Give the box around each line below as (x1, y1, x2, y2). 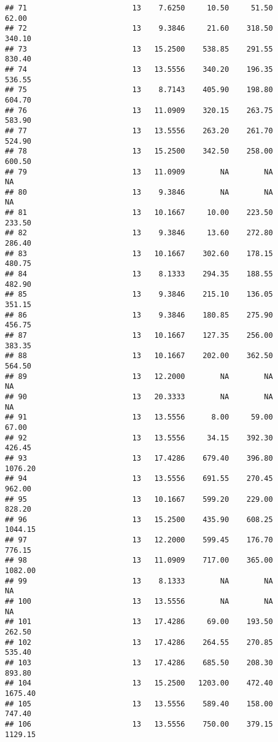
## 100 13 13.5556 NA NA (5, 597, 273, 606)
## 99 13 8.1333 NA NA (5, 576, 273, 585)
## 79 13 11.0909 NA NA (5, 167, 273, 176)
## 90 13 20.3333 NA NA (5, 392, 273, 401)
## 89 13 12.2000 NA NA (5, 372, 273, 381)
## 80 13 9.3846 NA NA (5, 187, 273, 197)
